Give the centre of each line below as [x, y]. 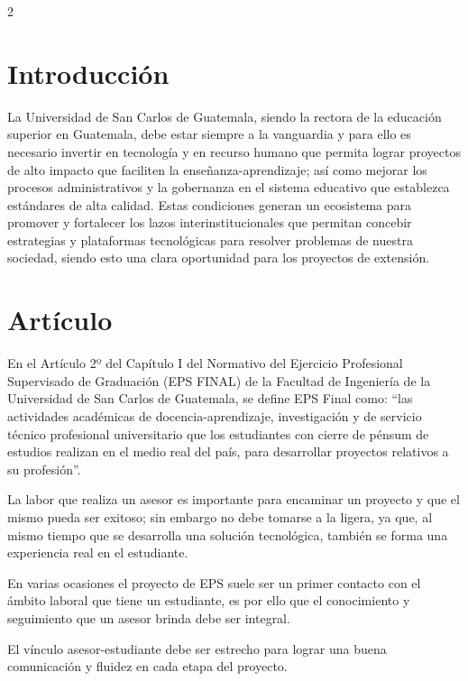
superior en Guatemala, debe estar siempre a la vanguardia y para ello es [209, 134]
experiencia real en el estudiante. [98, 552]
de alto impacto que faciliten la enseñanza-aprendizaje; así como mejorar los [217, 169]
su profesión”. [44, 469]
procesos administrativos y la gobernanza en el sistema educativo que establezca [229, 187]
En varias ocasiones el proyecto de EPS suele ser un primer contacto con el [214, 582]
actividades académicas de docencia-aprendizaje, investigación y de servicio [215, 415]
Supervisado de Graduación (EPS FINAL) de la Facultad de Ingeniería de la [219, 380]
